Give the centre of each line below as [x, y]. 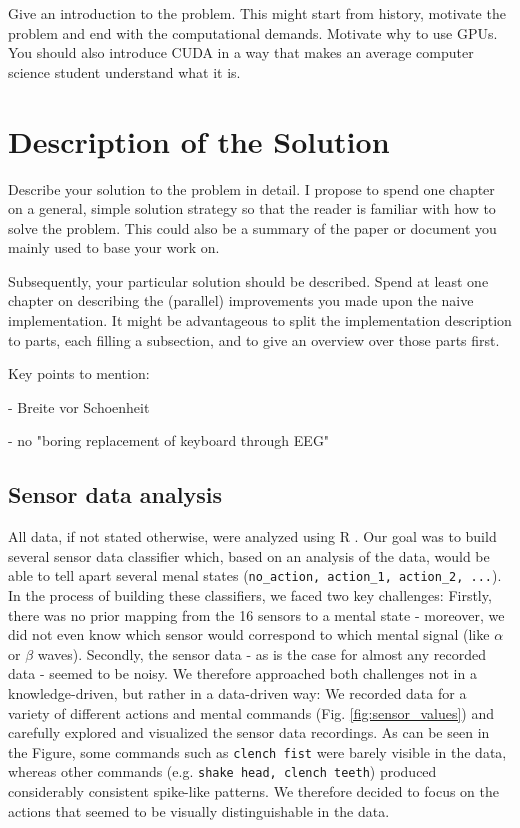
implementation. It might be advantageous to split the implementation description [260, 320]
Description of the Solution [199, 140]
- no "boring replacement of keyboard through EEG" [169, 440]
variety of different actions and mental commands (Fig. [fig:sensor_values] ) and [251, 712]
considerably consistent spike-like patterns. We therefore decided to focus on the [253, 791]
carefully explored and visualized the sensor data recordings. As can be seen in [249, 732]
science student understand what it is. [124, 71]
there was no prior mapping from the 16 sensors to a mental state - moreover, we [256, 614]
